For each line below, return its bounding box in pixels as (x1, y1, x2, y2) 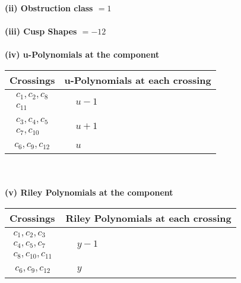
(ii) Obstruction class (5, 2, 93, 14)
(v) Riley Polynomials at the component (5, 186, 173, 199)
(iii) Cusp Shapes (5, 25, 77, 37)
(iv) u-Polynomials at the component (5, 48, 160, 61)
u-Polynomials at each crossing (64, 73, 211, 87)
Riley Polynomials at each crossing (65, 211, 232, 225)
